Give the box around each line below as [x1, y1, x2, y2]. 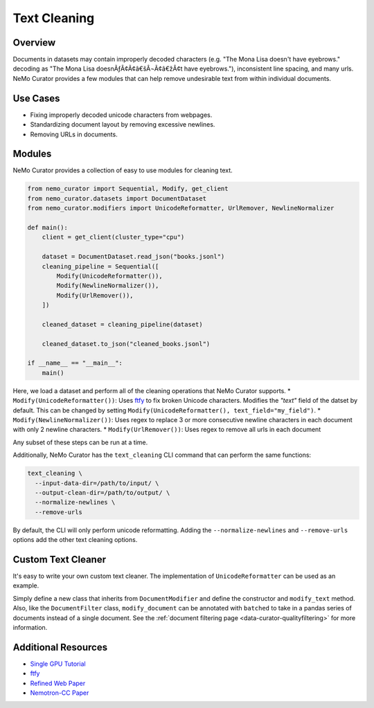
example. [12, 581, 39, 590]
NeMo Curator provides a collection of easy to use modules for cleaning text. [12, 166, 233, 174]
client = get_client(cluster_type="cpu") [42, 233, 185, 242]
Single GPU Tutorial [30, 660, 86, 668]
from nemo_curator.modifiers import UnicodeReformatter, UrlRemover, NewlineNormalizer [27, 204, 335, 212]
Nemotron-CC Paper [30, 689, 89, 697]
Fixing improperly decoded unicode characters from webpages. [30, 111, 213, 119]
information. [12, 623, 48, 631]
